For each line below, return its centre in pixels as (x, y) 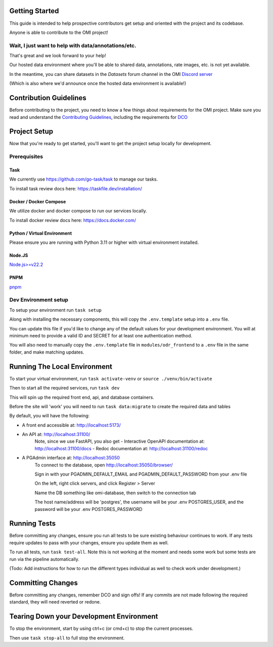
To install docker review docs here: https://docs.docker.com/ (73, 220)
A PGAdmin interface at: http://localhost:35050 (71, 458)
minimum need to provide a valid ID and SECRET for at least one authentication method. (101, 336)
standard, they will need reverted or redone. (55, 602)
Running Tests (32, 524)
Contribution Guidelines (48, 98)
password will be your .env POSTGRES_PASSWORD (88, 509)
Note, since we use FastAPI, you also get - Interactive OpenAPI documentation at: (120, 441)
